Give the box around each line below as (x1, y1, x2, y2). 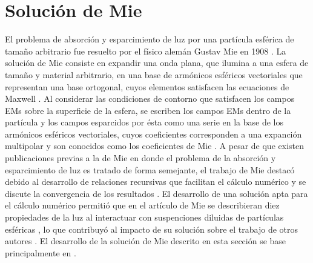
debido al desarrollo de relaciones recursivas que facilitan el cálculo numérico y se (5, 175, 306, 188)
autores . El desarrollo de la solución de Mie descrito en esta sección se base (5, 235, 286, 247)
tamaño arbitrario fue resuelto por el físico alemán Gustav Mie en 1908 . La (5, 44, 286, 57)
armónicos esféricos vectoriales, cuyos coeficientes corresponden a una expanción (5, 127, 302, 140)
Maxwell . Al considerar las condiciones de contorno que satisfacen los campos (5, 92, 295, 105)
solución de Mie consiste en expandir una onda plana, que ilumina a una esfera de (5, 56, 309, 69)
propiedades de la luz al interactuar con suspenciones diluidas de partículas (5, 211, 284, 224)
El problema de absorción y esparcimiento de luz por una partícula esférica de (5, 33, 294, 45)
